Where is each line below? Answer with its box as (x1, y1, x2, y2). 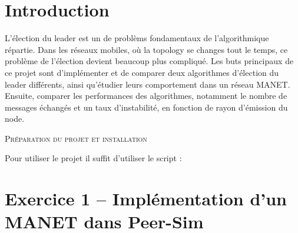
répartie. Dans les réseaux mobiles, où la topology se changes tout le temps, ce (5, 43, 288, 55)
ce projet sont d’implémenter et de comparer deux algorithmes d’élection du (5, 66, 279, 78)
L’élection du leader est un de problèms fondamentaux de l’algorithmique (5, 32, 269, 44)
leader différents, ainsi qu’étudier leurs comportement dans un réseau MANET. (5, 78, 290, 90)
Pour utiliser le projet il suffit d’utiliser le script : (5, 152, 182, 164)
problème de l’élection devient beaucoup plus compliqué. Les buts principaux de (5, 55, 294, 67)
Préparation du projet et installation (5, 132, 147, 144)
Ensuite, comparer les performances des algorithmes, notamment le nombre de (5, 89, 287, 102)
